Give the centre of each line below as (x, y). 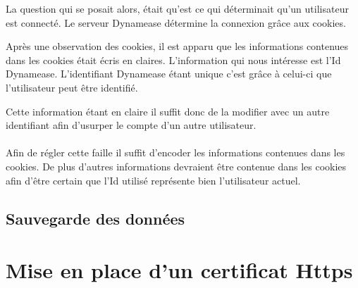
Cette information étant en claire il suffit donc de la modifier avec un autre (168, 111)
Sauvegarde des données (95, 218)
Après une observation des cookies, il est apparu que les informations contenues (177, 46)
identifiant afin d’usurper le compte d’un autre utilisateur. (131, 125)
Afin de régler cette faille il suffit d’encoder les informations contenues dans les (175, 152)
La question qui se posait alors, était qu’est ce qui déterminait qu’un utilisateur (177, 8)
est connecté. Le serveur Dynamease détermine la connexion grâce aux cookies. (176, 22)
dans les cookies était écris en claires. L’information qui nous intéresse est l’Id (173, 60)
